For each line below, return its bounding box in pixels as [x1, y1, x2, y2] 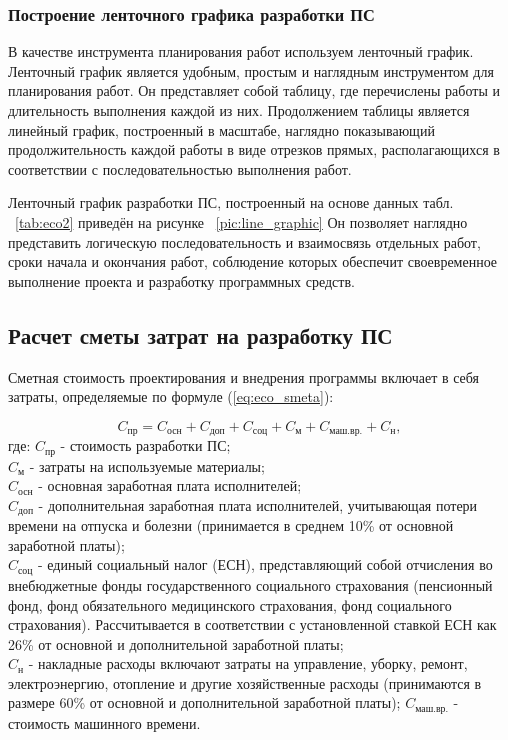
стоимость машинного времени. [8, 712, 201, 733]
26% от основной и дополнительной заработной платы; [8, 633, 344, 654]
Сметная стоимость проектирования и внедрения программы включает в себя [8, 366, 479, 387]
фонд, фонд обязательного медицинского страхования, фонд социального [8, 594, 452, 615]
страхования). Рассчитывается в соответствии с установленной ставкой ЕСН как [8, 614, 497, 635]
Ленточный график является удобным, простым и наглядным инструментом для [8, 60, 494, 81]
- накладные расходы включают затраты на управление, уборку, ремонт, [28, 653, 468, 674]
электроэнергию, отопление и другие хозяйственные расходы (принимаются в [8, 672, 482, 693]
